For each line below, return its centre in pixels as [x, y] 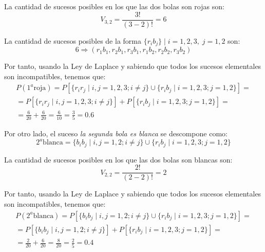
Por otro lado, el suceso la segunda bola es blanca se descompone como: [116, 133]
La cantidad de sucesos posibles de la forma [73, 40]
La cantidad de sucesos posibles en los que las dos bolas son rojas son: [114, 6]
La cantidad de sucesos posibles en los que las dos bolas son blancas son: [118, 159]
